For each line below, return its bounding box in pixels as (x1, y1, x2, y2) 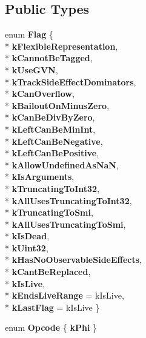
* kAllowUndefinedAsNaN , (5, 158, 119, 171)
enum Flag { (5, 28, 53, 41)
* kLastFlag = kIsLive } (5, 300, 100, 313)
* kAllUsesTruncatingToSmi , (5, 217, 126, 230)
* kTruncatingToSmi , (5, 206, 93, 219)
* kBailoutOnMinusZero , (5, 99, 110, 111)
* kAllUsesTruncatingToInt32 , (5, 194, 132, 207)
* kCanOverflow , (5, 87, 75, 100)
